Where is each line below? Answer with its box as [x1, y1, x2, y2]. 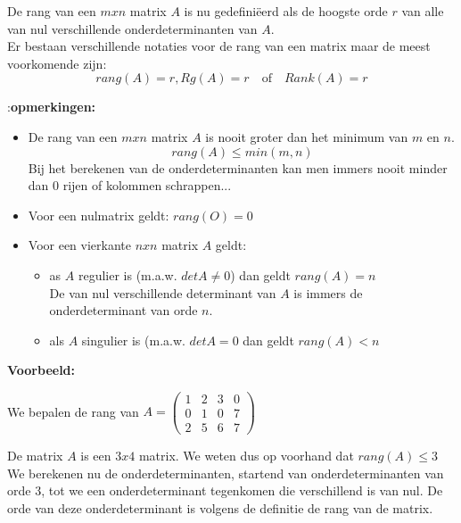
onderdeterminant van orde [49, 301, 198, 320]
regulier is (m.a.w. [78, 265, 177, 284]
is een [80, 446, 111, 465]
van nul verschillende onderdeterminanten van [7, 19, 258, 37]
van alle [401, 2, 444, 20]
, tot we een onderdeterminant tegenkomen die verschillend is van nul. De [41, 481, 443, 500]
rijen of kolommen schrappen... [62, 176, 232, 195]
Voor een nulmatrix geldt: [28, 205, 169, 224]
